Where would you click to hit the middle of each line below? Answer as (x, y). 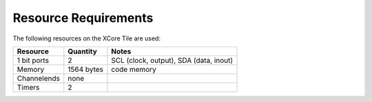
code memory (134, 69)
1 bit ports (33, 60)
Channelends (38, 78)
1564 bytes (85, 69)
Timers (28, 87)
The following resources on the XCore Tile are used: (87, 38)
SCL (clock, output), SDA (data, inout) (172, 60)
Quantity (83, 51)
